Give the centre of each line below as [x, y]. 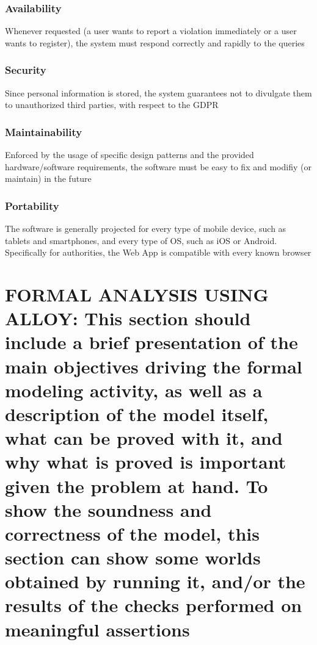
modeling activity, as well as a [134, 390]
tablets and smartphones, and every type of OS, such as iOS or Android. [141, 240]
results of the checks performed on [154, 605]
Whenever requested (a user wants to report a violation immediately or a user [151, 31]
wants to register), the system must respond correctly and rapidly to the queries [155, 42]
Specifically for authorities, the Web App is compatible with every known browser [158, 252]
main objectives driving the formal [154, 366]
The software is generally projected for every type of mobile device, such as [146, 229]
